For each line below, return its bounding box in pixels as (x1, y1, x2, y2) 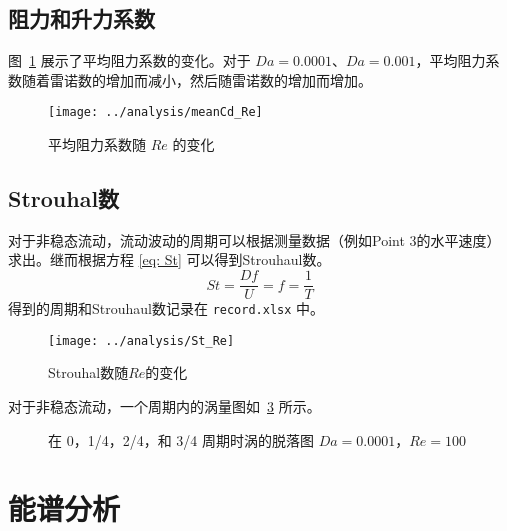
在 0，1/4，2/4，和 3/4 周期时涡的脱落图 (48, 429, 314, 450)
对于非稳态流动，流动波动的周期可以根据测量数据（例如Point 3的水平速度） (8, 229, 501, 250)
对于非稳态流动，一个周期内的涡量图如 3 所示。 (8, 396, 321, 416)
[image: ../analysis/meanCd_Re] (48, 105, 263, 120)
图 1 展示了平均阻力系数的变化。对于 (8, 50, 251, 71)
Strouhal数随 (48, 362, 129, 383)
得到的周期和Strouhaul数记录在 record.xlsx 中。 (8, 298, 325, 319)
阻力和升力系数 (8, 3, 155, 34)
